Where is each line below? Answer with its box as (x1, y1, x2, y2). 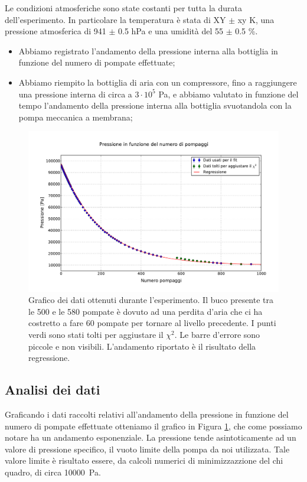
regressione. (28, 351, 70, 364)
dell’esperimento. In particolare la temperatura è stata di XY (5, 13, 226, 25)
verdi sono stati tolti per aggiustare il (28, 328, 164, 340)
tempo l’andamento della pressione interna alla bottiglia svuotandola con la (18, 99, 292, 112)
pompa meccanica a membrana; (18, 110, 133, 123)
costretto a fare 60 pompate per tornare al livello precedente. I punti (28, 317, 276, 329)
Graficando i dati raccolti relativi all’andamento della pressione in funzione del (5, 408, 289, 420)
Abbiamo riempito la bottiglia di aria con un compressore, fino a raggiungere (18, 76, 297, 88)
